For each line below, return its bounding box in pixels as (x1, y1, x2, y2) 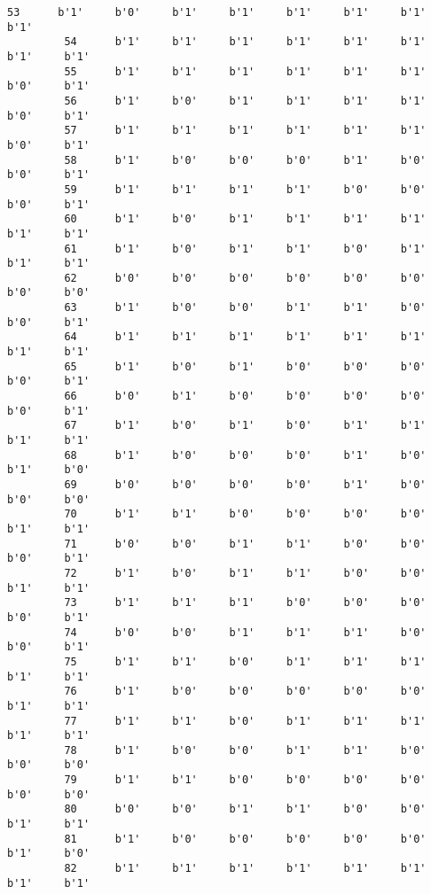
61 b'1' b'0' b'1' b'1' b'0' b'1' (64, 242, 427, 255)
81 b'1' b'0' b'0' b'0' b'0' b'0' (64, 832, 427, 845)
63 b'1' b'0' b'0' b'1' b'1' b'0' (64, 301, 427, 315)
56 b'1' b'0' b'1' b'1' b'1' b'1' (64, 94, 427, 107)
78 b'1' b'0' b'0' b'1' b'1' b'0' (64, 743, 427, 757)
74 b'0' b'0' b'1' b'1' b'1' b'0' (64, 626, 427, 639)
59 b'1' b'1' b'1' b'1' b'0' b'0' (64, 183, 427, 196)
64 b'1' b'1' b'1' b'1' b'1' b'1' (64, 330, 427, 344)
